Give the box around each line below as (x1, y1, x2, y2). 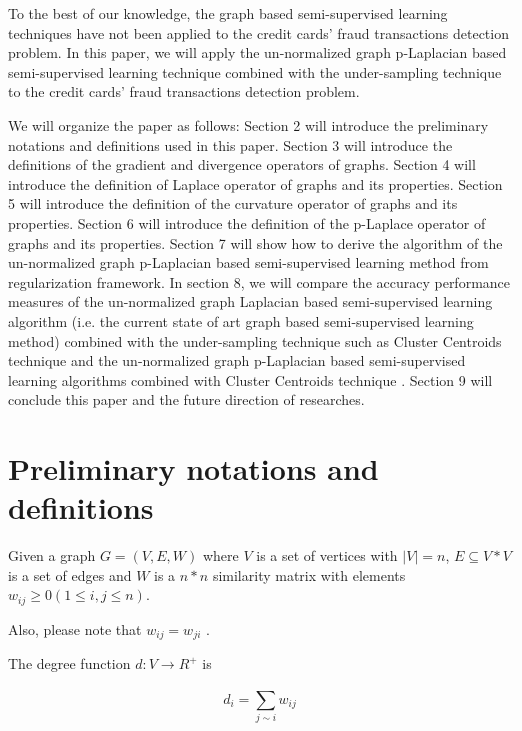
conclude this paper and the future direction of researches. (8, 389, 365, 410)
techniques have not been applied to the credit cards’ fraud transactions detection (8, 22, 509, 43)
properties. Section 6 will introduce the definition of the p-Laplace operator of (8, 212, 486, 233)
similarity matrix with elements (212, 564, 406, 585)
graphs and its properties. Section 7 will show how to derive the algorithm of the (8, 232, 503, 253)
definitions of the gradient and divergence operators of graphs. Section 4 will (8, 154, 476, 175)
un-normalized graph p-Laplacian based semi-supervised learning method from (8, 252, 489, 273)
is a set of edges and (8, 564, 132, 585)
